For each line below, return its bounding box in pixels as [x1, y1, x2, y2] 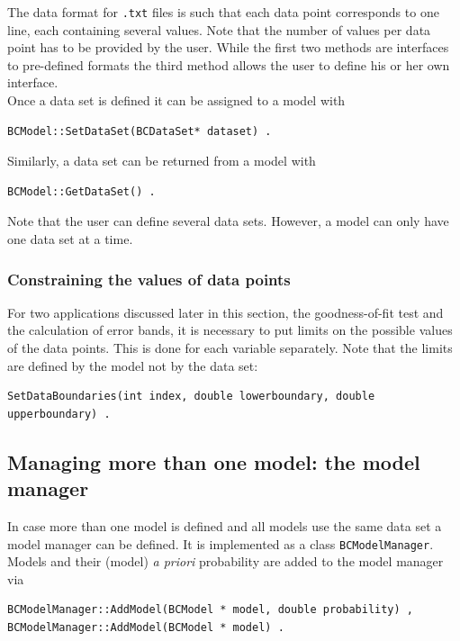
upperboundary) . [7, 407, 111, 420]
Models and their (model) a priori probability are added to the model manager [7, 552, 444, 571]
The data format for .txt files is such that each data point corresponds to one [7, 3, 439, 21]
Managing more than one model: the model [7, 447, 420, 475]
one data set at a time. [7, 230, 133, 248]
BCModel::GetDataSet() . [7, 185, 156, 198]
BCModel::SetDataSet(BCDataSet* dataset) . [7, 124, 272, 138]
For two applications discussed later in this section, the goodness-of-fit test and [7, 302, 444, 321]
